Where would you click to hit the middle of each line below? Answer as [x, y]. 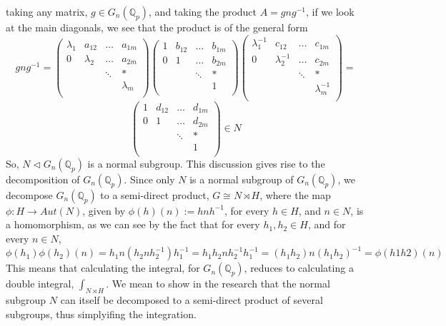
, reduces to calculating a [299, 268]
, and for [327, 224]
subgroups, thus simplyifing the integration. [101, 314]
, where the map [295, 194]
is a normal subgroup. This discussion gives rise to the [206, 163]
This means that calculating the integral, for [103, 268]
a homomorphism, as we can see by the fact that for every [133, 224]
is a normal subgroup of [242, 179]
